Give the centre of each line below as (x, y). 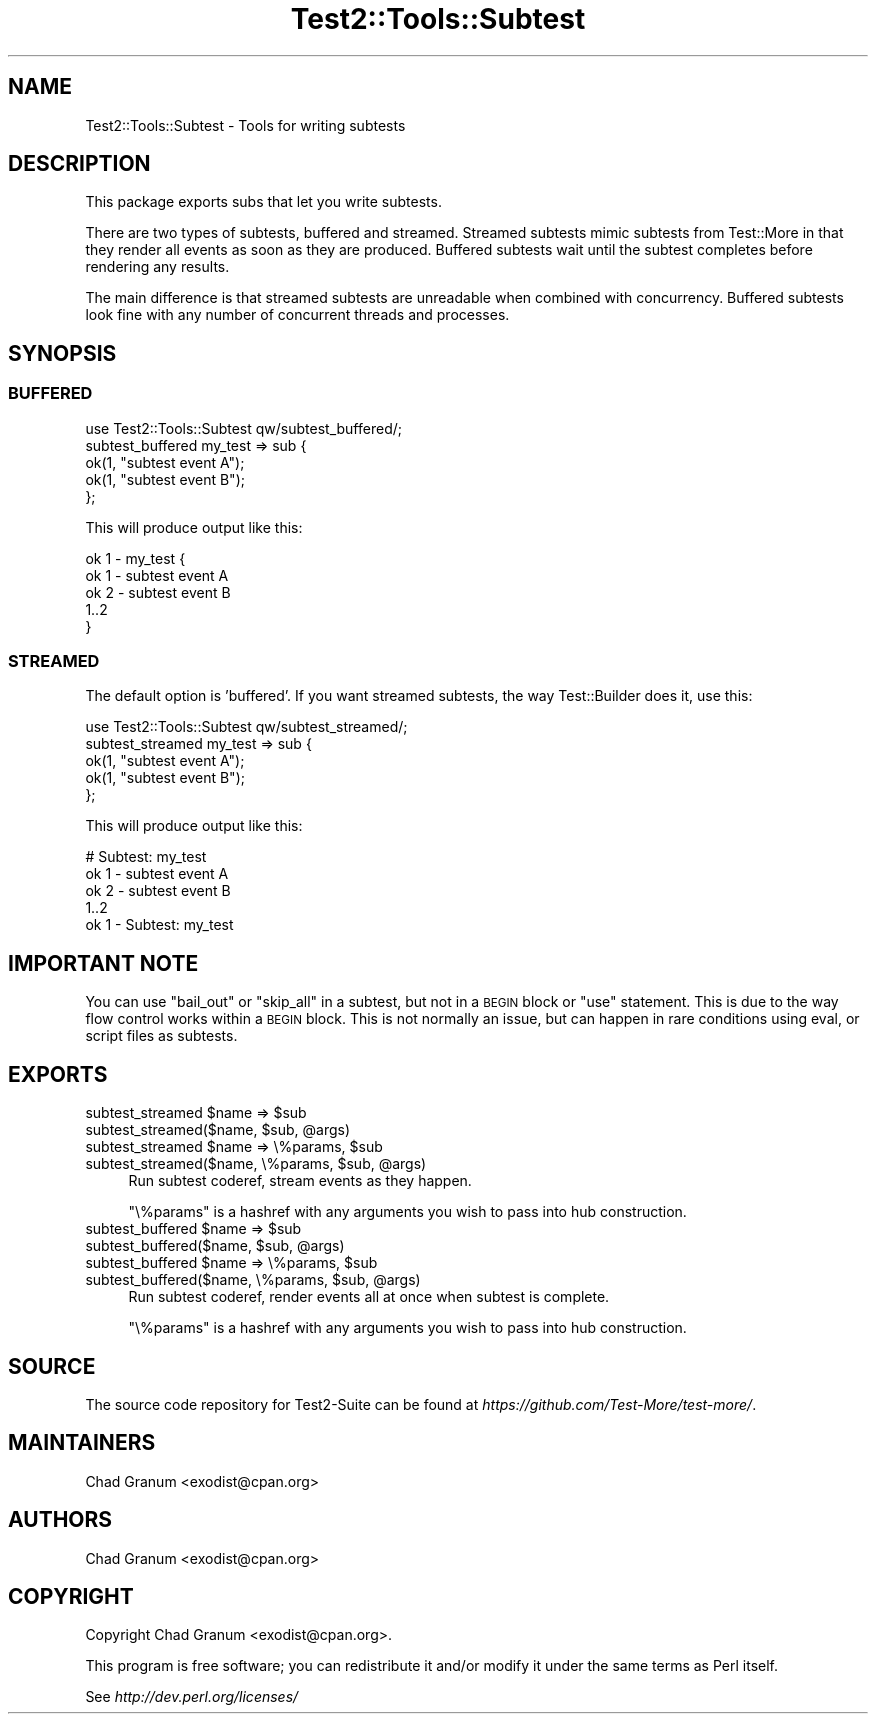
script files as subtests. (161, 1036)
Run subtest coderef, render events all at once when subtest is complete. (369, 1297)
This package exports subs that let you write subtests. (263, 202)
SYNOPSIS (62, 353)
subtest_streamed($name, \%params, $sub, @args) (256, 1164)
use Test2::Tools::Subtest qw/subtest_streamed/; (246, 727)
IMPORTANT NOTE (103, 963)
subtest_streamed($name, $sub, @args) (218, 1130)
